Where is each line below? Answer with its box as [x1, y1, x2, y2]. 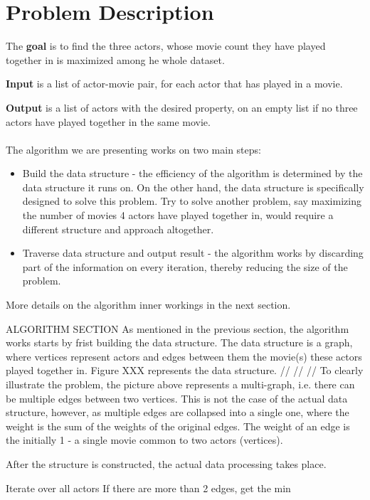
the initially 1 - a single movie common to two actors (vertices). [6, 432, 283, 447]
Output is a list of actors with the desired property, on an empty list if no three [6, 100, 358, 115]
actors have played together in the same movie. [6, 114, 211, 129]
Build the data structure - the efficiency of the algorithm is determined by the [22, 166, 363, 181]
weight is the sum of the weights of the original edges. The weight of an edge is [6, 418, 350, 433]
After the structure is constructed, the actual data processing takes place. [6, 456, 327, 471]
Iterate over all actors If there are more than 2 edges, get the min [6, 480, 291, 495]
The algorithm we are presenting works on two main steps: [6, 142, 261, 156]
